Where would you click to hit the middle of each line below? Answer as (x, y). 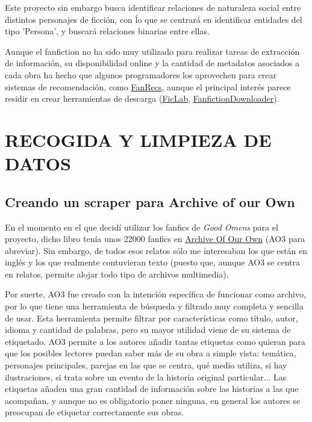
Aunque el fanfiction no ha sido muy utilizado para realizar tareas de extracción (152, 51)
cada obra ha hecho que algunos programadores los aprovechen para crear (141, 74)
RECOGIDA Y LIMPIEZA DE (138, 139)
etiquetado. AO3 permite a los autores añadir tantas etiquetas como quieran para (155, 341)
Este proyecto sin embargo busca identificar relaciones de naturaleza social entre (153, 7)
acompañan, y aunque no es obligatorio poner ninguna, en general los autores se (153, 400)
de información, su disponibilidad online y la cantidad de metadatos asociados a (152, 63)
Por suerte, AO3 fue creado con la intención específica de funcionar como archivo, (155, 294)
